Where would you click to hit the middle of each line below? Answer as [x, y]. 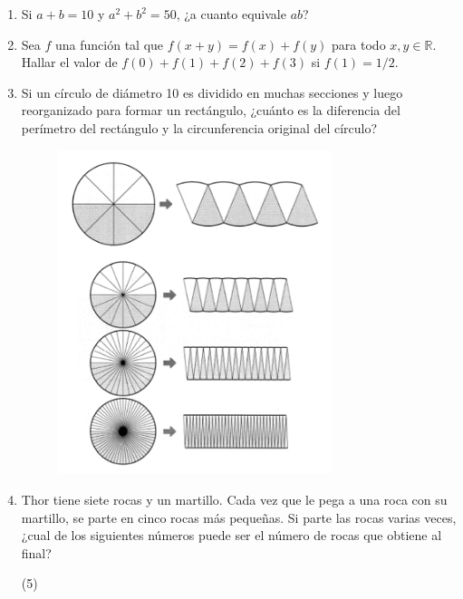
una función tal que [110, 44]
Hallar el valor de [69, 62]
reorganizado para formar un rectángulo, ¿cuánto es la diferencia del [211, 110]
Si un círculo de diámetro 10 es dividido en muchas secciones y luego [212, 92]
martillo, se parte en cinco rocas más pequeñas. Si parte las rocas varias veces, [239, 517]
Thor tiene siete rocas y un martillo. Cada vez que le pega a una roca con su [234, 499]
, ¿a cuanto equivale [231, 14]
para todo [359, 44]
